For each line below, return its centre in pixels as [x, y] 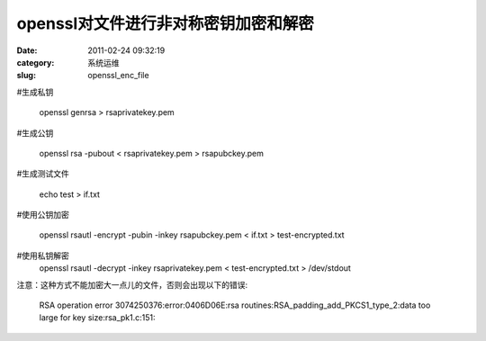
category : [36, 62]
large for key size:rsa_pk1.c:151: [98, 318]
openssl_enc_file [118, 76]
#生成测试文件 [43, 174]
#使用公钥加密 [43, 215]
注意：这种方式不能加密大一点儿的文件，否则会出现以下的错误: [132, 284]
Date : [27, 50]
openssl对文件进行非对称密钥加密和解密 [165, 23]
